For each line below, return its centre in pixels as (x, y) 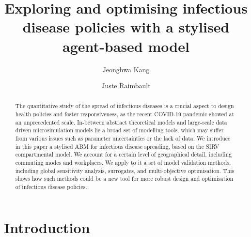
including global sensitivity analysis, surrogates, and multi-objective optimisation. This (125, 170)
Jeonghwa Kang (126, 69)
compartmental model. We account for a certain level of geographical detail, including (124, 154)
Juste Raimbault (126, 86)
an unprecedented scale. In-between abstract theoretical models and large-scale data (121, 122)
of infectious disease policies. (51, 187)
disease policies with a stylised (126, 27)
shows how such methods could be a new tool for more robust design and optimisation (124, 179)
